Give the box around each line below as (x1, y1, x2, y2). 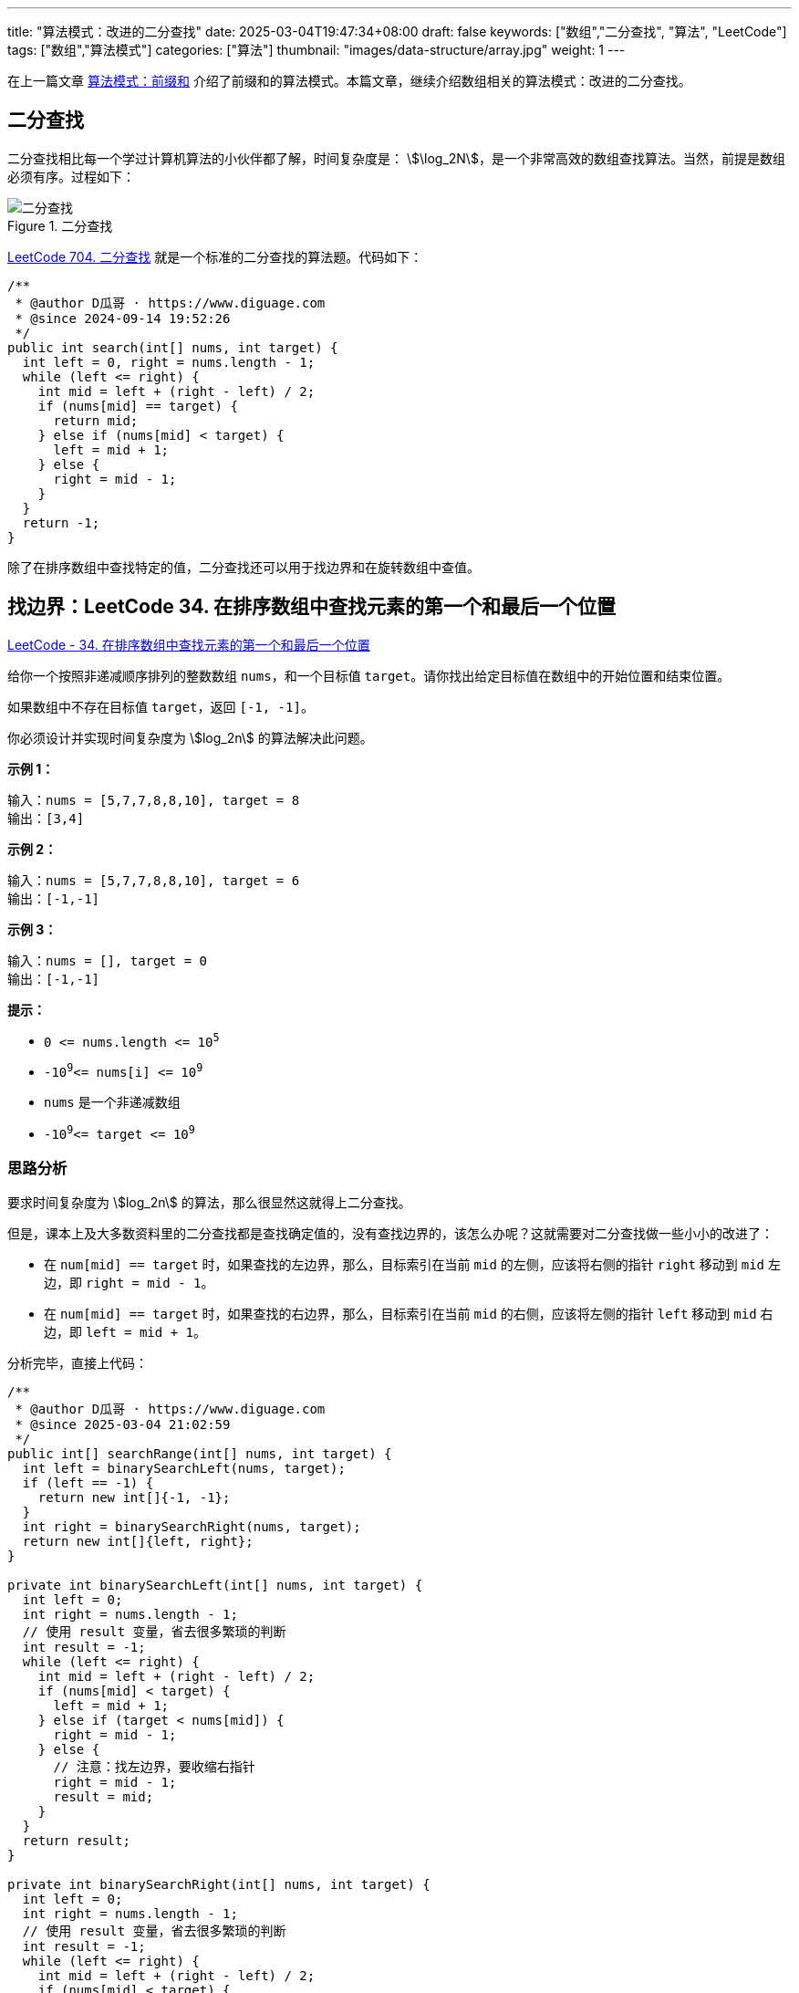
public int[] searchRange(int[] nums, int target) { (7, 1446, 392, 1462)
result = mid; (53, 1790, 154, 1805)
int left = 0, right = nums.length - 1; (22, 354, 316, 370)
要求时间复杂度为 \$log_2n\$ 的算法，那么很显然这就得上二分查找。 (7, 1195, 411, 1211)
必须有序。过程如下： (7, 168, 135, 184)
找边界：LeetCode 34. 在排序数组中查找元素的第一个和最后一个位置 (7, 595, 617, 619)
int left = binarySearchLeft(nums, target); (22, 1461, 346, 1476)
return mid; (53, 412, 139, 428)
